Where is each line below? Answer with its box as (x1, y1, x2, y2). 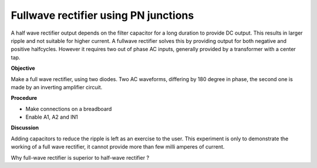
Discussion (11, 124, 39, 132)
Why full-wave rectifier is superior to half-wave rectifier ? (11, 154, 150, 161)
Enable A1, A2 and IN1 (25, 113, 79, 120)
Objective (11, 65, 35, 72)
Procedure (11, 95, 38, 102)
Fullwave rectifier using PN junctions (11, 9, 194, 22)
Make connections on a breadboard (25, 105, 112, 112)
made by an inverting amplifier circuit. (11, 83, 103, 90)
